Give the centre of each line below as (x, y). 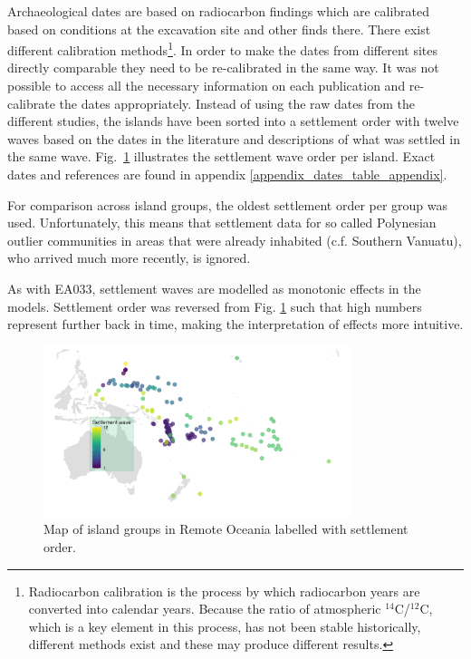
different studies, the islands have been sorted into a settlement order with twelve (233, 121)
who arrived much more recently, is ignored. (129, 258)
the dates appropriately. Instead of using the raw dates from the (237, 103)
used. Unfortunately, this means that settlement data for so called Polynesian (222, 223)
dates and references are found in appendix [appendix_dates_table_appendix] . (227, 174)
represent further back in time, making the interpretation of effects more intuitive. (235, 324)
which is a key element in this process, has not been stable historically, (225, 626)
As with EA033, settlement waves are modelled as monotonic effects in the (214, 288)
